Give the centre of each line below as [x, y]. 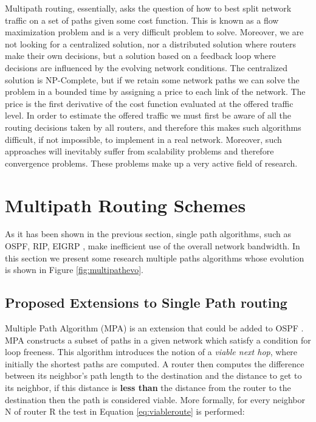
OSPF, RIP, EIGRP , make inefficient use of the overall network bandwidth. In [153, 246]
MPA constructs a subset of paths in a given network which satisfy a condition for [158, 340]
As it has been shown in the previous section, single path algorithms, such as [148, 234]
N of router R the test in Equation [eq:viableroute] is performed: [125, 411]
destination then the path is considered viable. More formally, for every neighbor [155, 399]
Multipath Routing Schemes [125, 205]
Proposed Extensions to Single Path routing [146, 303]
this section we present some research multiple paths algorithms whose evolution [155, 258]
